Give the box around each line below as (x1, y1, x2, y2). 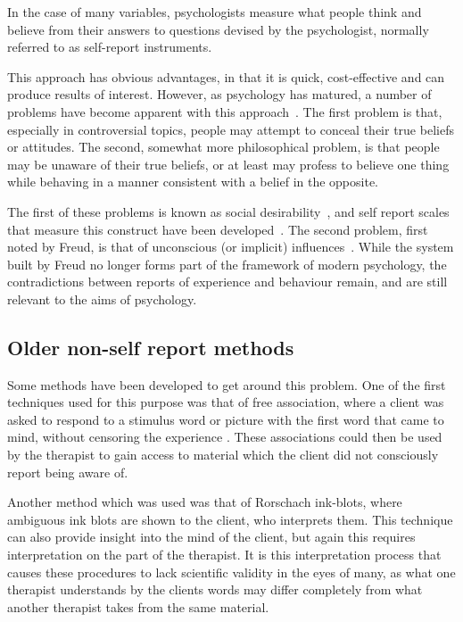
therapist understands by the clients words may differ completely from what (7, 580, 423, 599)
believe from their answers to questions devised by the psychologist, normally (7, 20, 429, 38)
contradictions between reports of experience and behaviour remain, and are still (7, 272, 448, 291)
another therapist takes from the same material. (7, 597, 269, 616)
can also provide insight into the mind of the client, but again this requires (7, 527, 416, 546)
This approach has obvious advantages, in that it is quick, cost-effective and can (7, 67, 445, 86)
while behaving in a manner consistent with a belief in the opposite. (7, 172, 379, 191)
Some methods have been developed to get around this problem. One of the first (7, 375, 446, 394)
